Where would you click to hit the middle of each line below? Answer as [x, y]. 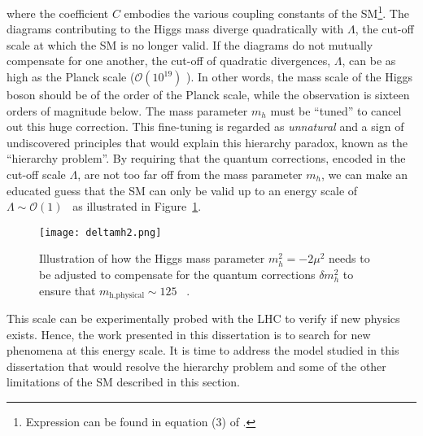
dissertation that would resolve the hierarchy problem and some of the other [196, 366]
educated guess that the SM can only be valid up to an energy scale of [182, 190]
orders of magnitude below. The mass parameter [127, 110]
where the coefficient [58, 13]
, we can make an [364, 174]
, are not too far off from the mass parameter [190, 174]
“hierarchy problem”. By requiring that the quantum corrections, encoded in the [206, 158]
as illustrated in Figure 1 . [137, 206]
